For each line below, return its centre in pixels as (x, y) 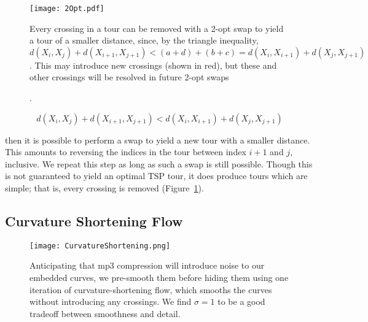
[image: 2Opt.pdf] (67, 9)
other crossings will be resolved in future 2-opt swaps (129, 77)
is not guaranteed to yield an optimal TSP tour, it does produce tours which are (156, 176)
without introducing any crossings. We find (111, 301)
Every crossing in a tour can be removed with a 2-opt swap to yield (157, 28)
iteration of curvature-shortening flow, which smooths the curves (151, 289)
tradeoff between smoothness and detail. (105, 313)
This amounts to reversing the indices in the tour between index (126, 152)
